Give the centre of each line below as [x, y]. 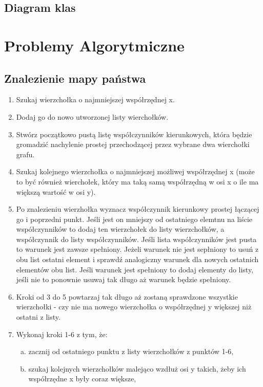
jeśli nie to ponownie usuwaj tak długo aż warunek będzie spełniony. [124, 279]
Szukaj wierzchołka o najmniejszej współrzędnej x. [95, 99]
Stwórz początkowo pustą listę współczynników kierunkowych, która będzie [134, 134]
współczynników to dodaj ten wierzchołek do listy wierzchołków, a [120, 229]
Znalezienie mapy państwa [75, 78]
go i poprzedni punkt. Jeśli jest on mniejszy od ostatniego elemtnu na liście [134, 219]
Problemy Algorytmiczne [94, 45]
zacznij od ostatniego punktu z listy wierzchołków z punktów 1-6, [131, 351]
